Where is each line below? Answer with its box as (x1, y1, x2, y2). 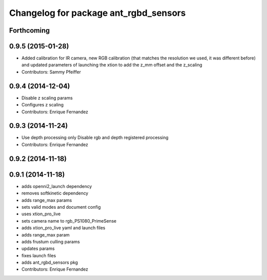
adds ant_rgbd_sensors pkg (21, 260, 78, 266)
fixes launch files (21, 252, 56, 258)
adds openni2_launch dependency (21, 183, 92, 189)
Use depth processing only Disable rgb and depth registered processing (21, 135, 169, 140)
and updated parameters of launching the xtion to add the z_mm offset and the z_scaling (21, 62, 203, 68)
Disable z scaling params (21, 94, 73, 101)
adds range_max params (21, 197, 72, 203)
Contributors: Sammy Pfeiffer (21, 69, 81, 75)
